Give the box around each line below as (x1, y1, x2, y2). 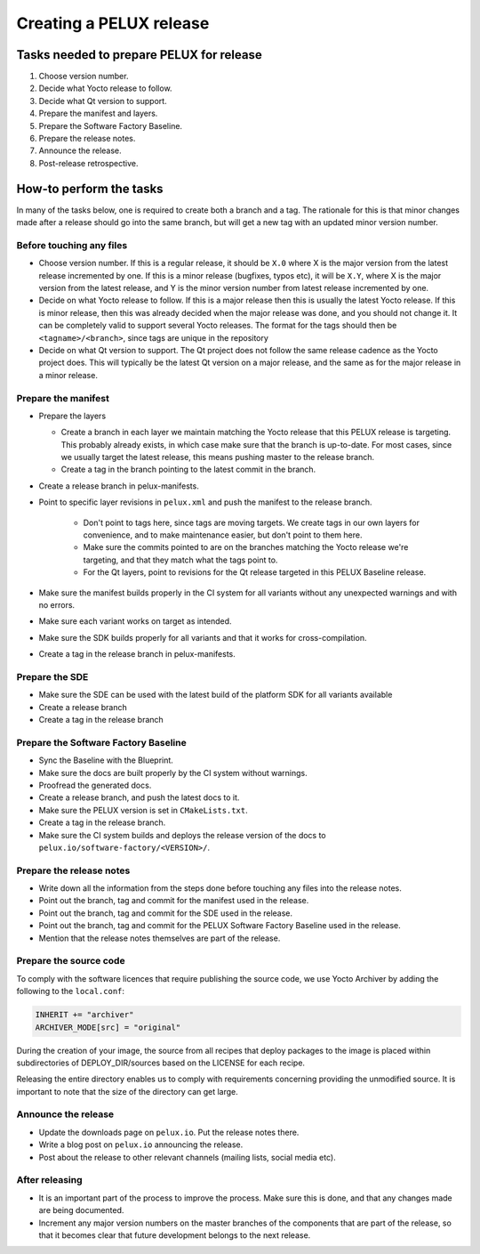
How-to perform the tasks (16, 181, 164, 196)
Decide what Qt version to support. (38, 95, 168, 106)
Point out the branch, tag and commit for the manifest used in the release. (38, 895, 309, 906)
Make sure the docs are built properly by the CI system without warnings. (38, 767, 308, 778)
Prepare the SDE (16, 670, 89, 683)
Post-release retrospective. (38, 158, 139, 168)
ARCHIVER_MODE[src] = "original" (35, 1022, 181, 1032)
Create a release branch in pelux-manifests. (38, 481, 199, 491)
